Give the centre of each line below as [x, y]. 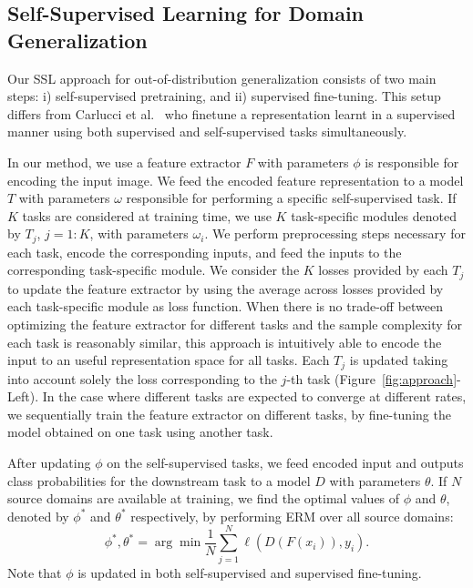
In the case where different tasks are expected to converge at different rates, [254, 396]
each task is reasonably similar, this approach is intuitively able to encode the [225, 342]
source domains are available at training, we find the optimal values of [204, 498]
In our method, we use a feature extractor [124, 162]
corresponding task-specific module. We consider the [154, 270]
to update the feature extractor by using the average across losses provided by [226, 288]
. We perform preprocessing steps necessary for [335, 233]
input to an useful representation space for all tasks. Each [169, 360]
